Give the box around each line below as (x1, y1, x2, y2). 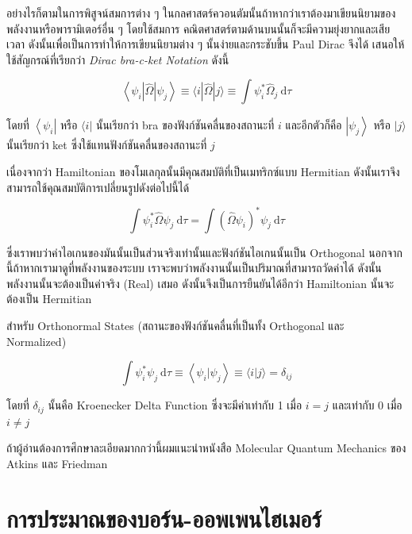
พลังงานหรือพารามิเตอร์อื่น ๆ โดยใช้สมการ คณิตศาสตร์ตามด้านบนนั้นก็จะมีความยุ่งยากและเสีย (6, 20, 391, 36)
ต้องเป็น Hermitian (6, 290, 92, 307)
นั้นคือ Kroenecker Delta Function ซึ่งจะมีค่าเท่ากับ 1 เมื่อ (48, 397, 302, 413)
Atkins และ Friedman (6, 455, 108, 471)
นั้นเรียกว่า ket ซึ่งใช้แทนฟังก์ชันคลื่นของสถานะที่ (6, 136, 207, 153)
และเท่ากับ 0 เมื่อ (332, 397, 402, 413)
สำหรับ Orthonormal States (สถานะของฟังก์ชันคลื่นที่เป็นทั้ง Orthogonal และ (6, 317, 345, 334)
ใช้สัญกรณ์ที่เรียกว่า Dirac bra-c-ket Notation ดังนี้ (6, 51, 229, 67)
